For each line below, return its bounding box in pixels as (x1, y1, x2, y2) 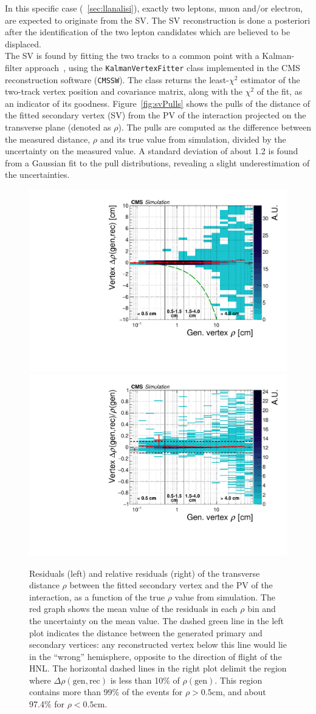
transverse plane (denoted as (5, 121, 111, 134)
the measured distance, (5, 132, 91, 145)
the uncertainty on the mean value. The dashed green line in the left (29, 614, 284, 627)
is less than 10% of (110, 673, 180, 686)
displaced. (5, 37, 41, 50)
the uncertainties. (5, 168, 70, 181)
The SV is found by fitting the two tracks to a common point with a (5, 49, 259, 62)
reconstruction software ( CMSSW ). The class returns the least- (5, 73, 229, 86)
